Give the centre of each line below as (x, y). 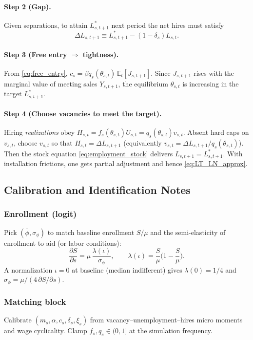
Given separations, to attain (46, 25)
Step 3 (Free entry (36, 54)
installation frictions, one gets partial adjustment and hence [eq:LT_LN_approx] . (126, 163)
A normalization (28, 269)
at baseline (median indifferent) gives (127, 269)
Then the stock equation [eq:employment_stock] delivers (88, 153)
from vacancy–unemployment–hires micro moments (166, 320)
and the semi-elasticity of (188, 232)
